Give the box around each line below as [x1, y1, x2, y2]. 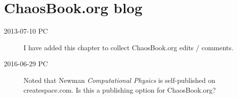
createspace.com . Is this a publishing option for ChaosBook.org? [24, 84, 216, 95]
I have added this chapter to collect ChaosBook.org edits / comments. [24, 42, 234, 52]
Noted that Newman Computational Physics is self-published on [24, 75, 215, 85]
